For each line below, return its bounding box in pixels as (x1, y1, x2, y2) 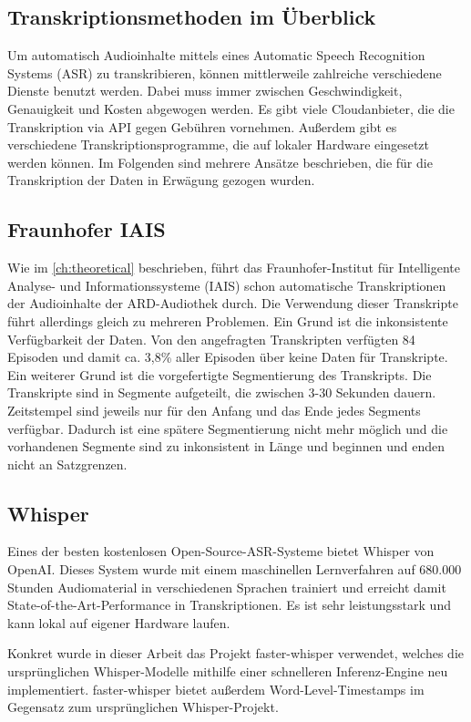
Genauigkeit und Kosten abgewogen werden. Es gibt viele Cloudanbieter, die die (7, 98, 455, 118)
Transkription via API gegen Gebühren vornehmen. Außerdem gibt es (7, 117, 397, 136)
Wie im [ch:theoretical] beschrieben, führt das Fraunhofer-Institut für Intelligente (7, 258, 460, 277)
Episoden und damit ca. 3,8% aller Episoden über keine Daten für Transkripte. (7, 347, 448, 366)
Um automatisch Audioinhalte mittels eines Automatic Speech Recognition (7, 46, 425, 65)
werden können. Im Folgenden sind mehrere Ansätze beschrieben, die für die (7, 152, 433, 171)
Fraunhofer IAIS (7, 215, 166, 243)
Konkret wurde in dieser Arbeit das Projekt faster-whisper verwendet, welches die (7, 644, 464, 663)
